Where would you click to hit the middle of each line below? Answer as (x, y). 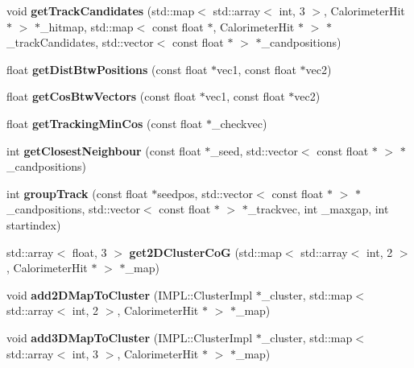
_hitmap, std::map (87, 26)
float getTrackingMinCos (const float (105, 123)
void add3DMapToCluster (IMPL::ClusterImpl (130, 337)
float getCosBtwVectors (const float (101, 96)
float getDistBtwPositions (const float (107, 69)
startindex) (34, 224)
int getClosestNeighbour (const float (104, 150)
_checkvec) (239, 123)
